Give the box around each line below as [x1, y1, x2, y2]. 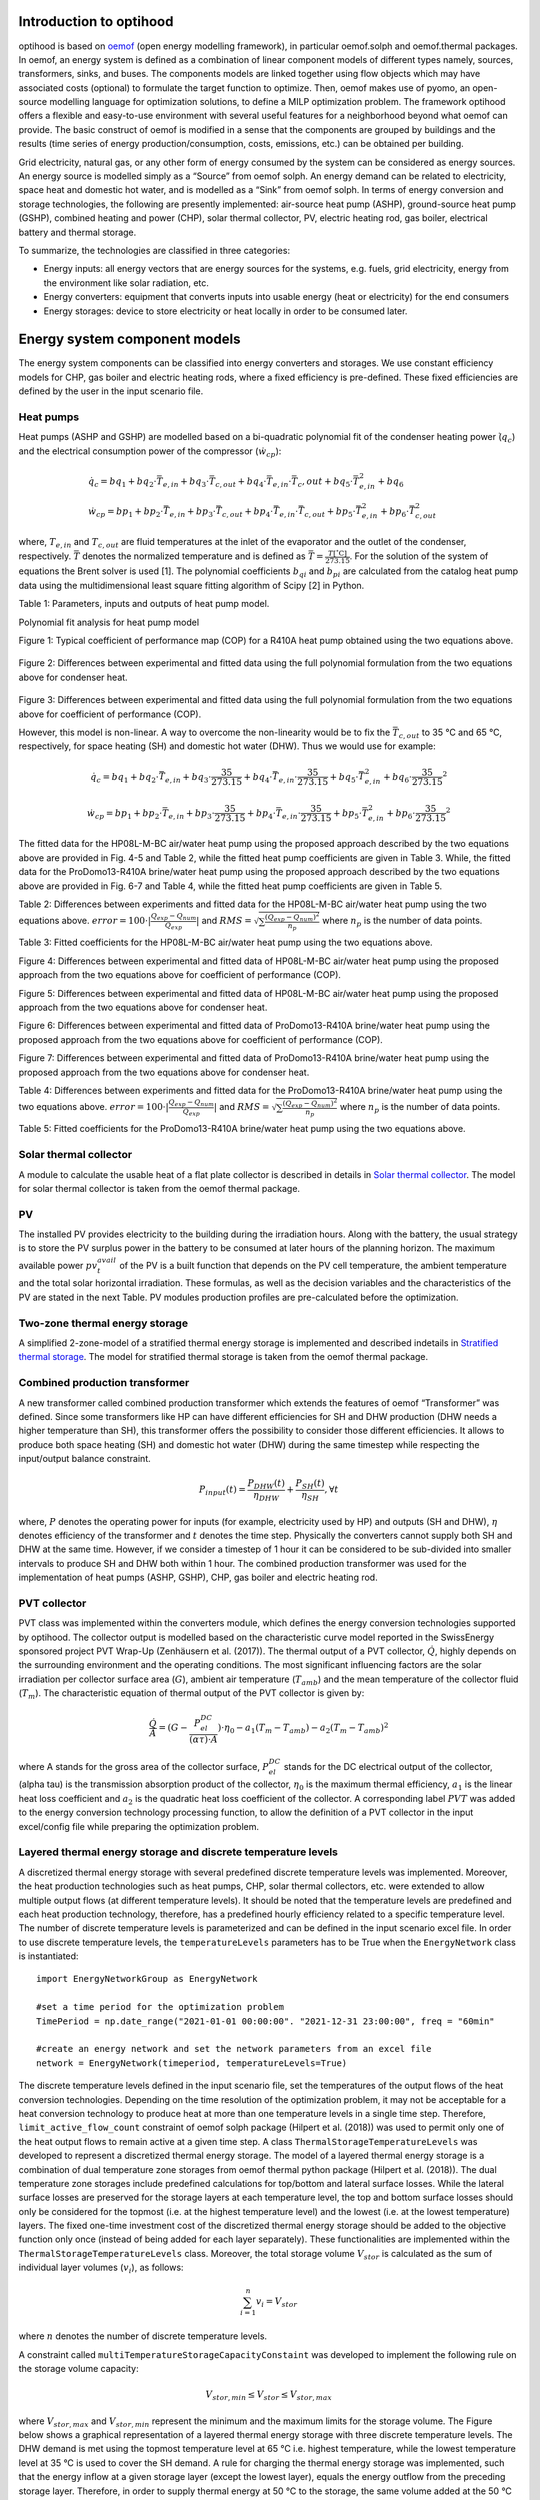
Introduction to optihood [18, 13, 174, 30]
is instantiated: [18, 1950, 79, 1962]
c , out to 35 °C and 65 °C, [398, 726, 503, 740]
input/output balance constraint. [18, 1453, 151, 1465]
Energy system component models [18, 331, 241, 348]
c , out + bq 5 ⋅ [297, 475, 354, 489]
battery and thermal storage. [18, 226, 137, 238]
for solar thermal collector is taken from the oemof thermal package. [18, 1182, 300, 1194]
